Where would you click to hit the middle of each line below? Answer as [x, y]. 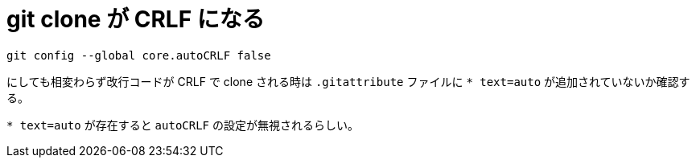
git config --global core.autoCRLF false [139, 55]
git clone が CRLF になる [136, 19]
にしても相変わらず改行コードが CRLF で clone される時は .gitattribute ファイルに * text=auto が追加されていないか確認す [348, 81]
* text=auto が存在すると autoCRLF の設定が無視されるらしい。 [183, 125]
